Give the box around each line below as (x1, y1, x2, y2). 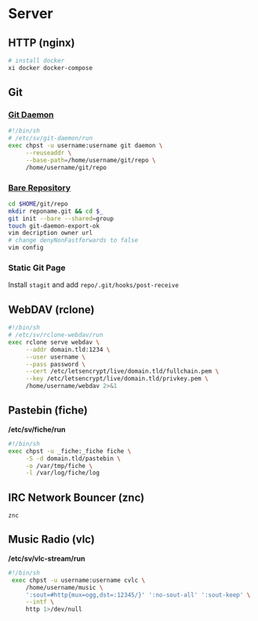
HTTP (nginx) (8, 36, 75, 49)
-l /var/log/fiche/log (25, 469, 100, 477)
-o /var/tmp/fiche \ (25, 462, 93, 469)
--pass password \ (25, 360, 86, 368)
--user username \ (25, 353, 86, 361)
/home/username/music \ (25, 583, 104, 591)
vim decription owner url (8, 229, 93, 237)
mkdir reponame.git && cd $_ (8, 207, 104, 215)
